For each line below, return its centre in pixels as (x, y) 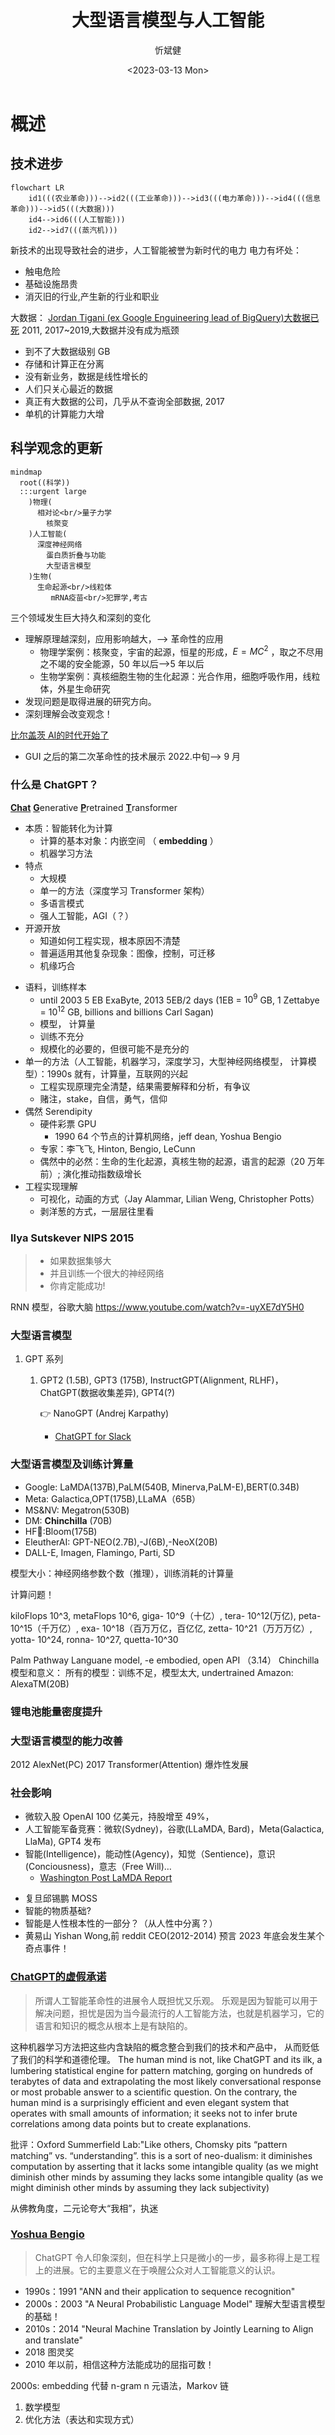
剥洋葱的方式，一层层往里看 (97, 1211)
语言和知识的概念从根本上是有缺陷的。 (113, 2025)
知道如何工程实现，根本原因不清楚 (110, 940)
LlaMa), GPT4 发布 (63, 1842)
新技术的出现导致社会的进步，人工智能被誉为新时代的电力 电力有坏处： (156, 250)
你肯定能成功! (77, 1286)
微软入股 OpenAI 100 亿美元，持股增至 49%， (119, 1817)
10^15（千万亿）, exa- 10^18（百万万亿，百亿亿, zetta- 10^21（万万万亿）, (161, 1628)
